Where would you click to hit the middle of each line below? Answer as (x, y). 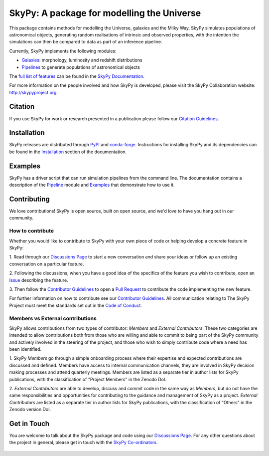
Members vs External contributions (53, 318)
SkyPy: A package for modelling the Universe (105, 13)
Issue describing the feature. (39, 280)
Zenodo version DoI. (30, 410)
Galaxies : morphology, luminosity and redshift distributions (82, 60)
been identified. (25, 349)
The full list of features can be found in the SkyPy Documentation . (77, 76)
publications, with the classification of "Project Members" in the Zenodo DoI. (88, 379)
